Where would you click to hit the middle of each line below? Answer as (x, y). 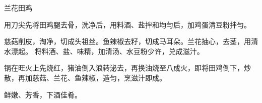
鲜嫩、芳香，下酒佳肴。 (43, 94)
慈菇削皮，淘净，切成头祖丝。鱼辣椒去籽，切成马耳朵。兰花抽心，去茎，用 (127, 41)
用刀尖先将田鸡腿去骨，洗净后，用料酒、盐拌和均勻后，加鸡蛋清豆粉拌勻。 (127, 24)
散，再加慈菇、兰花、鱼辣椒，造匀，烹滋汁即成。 (85, 77)
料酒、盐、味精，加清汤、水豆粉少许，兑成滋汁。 (123, 51)
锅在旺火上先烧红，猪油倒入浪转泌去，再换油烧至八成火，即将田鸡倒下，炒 (127, 68)
